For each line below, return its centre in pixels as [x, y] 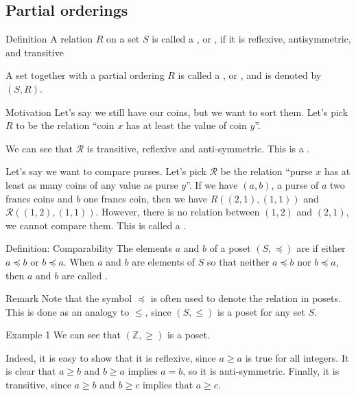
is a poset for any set [261, 311]
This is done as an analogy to [68, 311]
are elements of [164, 261]
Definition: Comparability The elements [89, 248]
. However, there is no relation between [178, 212]
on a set [123, 39]
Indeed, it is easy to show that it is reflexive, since [111, 357]
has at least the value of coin [186, 125]
